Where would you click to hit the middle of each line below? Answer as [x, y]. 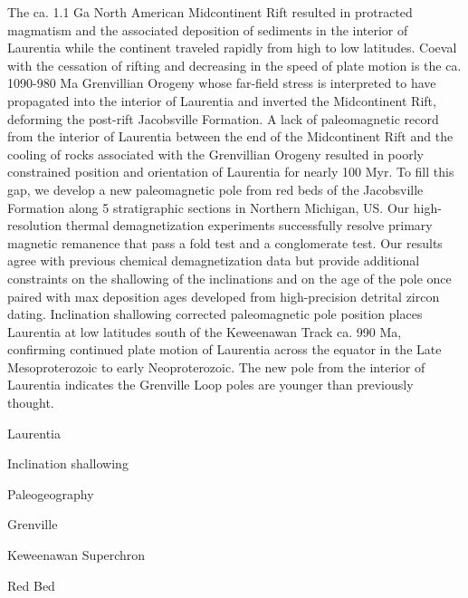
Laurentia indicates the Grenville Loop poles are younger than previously [210, 385]
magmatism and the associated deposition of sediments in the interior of [208, 29]
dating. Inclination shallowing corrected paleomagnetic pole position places [215, 314]
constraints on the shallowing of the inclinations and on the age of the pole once [229, 278]
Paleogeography [51, 493]
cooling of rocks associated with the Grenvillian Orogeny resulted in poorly [215, 154]
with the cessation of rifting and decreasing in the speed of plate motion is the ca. [234, 65]
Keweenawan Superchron [76, 555]
